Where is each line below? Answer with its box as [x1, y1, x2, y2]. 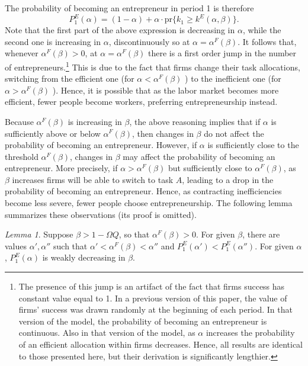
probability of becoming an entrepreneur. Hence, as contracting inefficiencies [5, 185, 282, 197]
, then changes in [132, 127, 194, 139]
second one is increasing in [5, 35, 101, 47]
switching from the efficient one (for [5, 72, 134, 85]
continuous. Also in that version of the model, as [18, 326, 195, 339]
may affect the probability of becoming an [123, 150, 275, 162]
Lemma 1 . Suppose [5, 228, 73, 240]
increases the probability [206, 326, 295, 339]
